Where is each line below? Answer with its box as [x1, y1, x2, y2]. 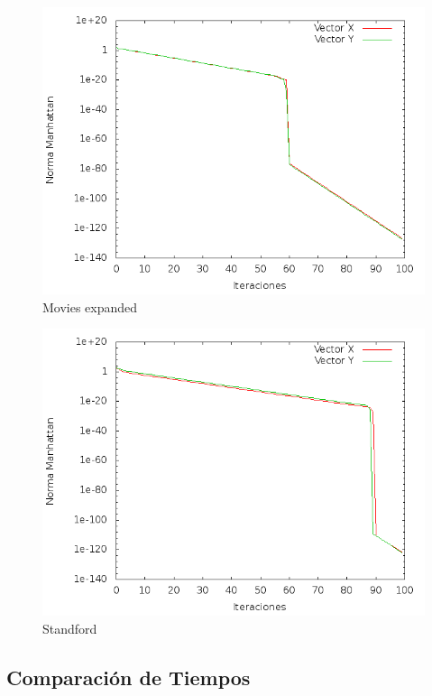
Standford [42, 618, 97, 637]
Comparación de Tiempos [6, 663, 251, 691]
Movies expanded [42, 297, 138, 316]
